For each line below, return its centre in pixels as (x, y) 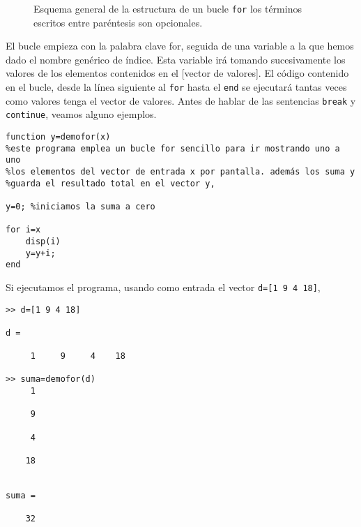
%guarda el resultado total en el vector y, (110, 183)
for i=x (23, 230)
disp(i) (43, 241)
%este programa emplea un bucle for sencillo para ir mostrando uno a (173, 148)
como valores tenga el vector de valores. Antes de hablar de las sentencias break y (181, 100)
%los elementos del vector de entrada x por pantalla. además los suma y (180, 171)
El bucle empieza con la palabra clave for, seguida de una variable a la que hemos (180, 46)
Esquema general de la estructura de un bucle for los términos (168, 8)
